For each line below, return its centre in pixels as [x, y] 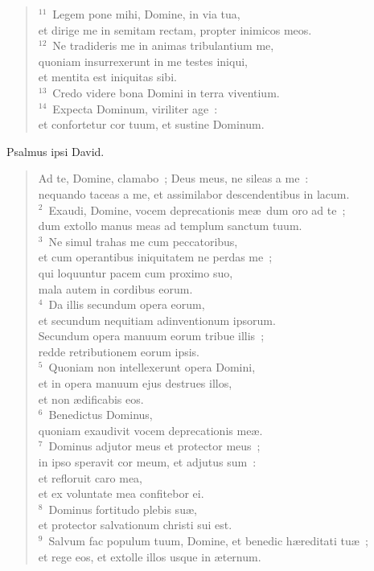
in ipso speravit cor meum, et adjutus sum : [147, 462]
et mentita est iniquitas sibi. [107, 77]
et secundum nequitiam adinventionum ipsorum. [157, 320]
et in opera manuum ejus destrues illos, [135, 383]
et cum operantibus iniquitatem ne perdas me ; [155, 257]
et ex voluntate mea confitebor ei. [121, 493]
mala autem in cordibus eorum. [115, 288]
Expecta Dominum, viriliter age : [135, 108]
